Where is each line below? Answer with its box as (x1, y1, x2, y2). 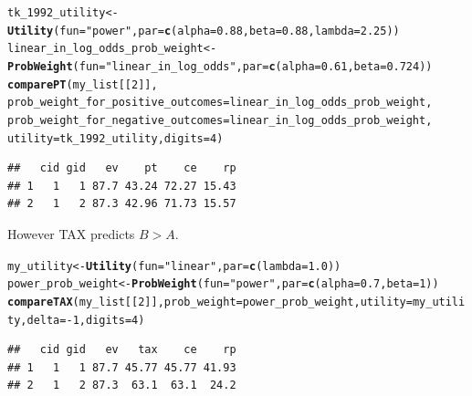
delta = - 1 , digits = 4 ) (26, 313, 145, 327)
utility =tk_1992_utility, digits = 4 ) (7, 131, 224, 145)
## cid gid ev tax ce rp (7, 343, 236, 357)
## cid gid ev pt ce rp (7, 162, 236, 175)
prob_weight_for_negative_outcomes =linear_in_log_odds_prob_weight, (7, 113, 433, 127)
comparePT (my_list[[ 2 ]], (7, 78, 158, 91)
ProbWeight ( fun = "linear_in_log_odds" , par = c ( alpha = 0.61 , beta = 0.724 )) (7, 59, 433, 73)
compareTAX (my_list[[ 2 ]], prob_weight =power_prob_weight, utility (7, 295, 406, 308)
